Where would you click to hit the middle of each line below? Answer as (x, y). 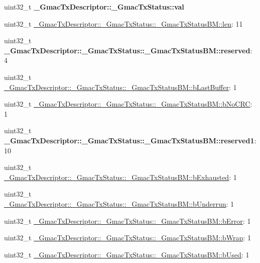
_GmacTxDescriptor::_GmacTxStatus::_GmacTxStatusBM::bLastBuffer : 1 (120, 87)
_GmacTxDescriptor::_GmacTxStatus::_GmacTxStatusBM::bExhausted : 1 (120, 177)
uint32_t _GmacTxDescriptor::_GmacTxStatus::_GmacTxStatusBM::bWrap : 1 (127, 238)
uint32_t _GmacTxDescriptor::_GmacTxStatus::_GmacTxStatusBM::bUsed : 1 (127, 254)
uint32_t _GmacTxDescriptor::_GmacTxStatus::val (94, 7)
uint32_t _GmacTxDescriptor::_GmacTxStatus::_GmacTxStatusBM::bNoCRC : (128, 104)
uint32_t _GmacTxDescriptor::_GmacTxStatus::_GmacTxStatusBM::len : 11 (123, 23)
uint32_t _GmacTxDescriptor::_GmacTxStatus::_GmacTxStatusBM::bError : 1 (127, 221)
